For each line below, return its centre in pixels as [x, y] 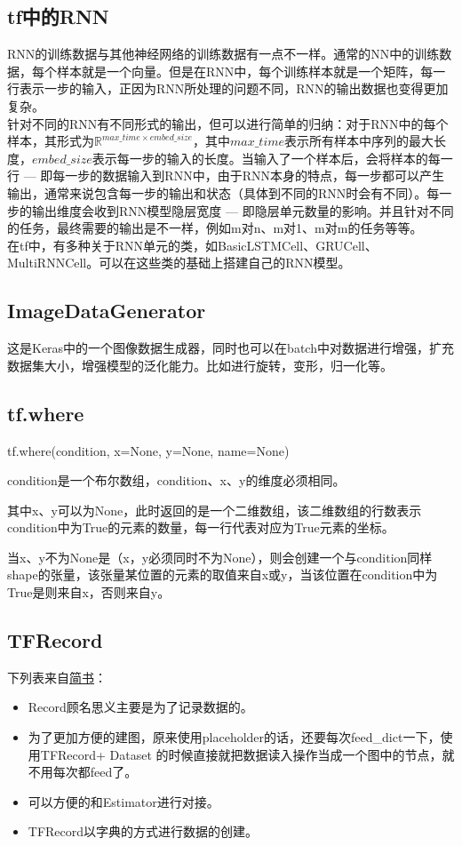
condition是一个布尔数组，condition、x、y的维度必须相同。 [176, 480]
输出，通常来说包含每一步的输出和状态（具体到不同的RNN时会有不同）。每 [223, 192]
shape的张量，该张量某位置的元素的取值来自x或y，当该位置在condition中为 [223, 575]
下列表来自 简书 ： [57, 677]
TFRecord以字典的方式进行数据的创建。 [143, 831]
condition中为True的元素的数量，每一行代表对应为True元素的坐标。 [201, 527]
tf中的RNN [58, 16]
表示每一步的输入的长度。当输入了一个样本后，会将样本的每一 [272, 158]
